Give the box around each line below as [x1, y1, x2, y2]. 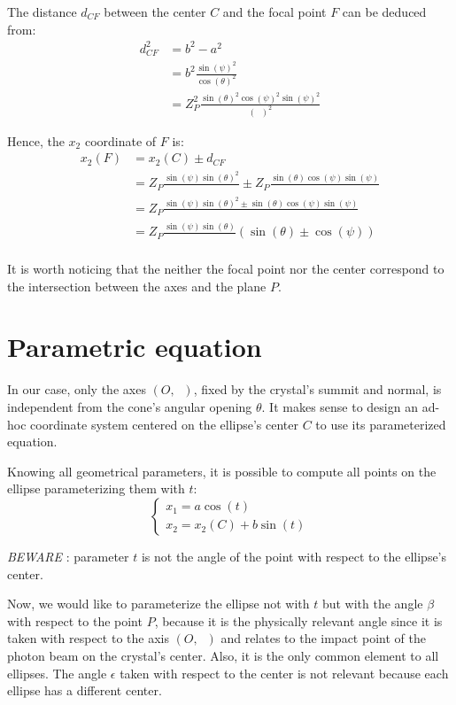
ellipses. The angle [7, 663, 107, 682]
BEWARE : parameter [7, 546, 129, 565]
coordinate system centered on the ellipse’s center [30, 414, 298, 433]
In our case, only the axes [7, 380, 146, 399]
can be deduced [342, 3, 427, 20]
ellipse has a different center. [7, 681, 162, 700]
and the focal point [222, 3, 327, 20]
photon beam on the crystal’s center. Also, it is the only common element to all [7, 646, 439, 664]
